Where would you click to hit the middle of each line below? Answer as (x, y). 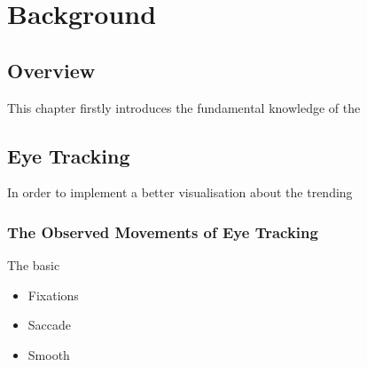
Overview (51, 70)
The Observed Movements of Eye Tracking (163, 231)
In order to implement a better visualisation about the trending (180, 192)
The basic (34, 265)
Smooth (49, 354)
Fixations (53, 295)
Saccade (50, 325)
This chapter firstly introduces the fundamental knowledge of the (184, 107)
